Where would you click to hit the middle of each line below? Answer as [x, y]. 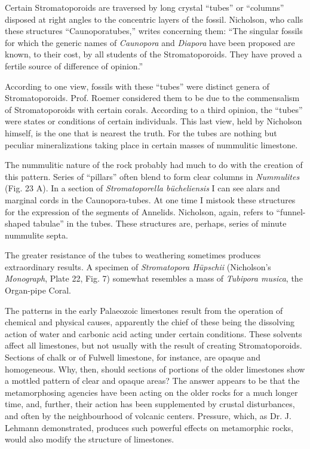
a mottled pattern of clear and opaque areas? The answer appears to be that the [152, 381]
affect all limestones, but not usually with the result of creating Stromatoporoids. [154, 345]
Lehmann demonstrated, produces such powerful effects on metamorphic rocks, [149, 427]
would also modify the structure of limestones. [90, 439]
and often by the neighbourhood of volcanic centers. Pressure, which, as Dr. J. [148, 416]
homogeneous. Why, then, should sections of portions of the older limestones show [155, 369]
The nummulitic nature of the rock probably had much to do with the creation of [154, 165]
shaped [18, 223]
